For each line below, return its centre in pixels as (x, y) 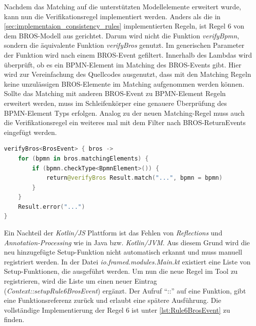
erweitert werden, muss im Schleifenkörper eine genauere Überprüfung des (115, 103)
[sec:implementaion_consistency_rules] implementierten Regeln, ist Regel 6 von (124, 26)
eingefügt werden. (31, 132)
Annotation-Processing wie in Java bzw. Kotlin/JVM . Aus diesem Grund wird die (127, 242)
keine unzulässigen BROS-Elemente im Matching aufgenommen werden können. (124, 83)
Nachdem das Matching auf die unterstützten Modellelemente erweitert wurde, (123, 6)
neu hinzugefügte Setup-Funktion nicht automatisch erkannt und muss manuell (123, 252)
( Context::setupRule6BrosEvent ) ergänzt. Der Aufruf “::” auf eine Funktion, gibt (125, 290)
